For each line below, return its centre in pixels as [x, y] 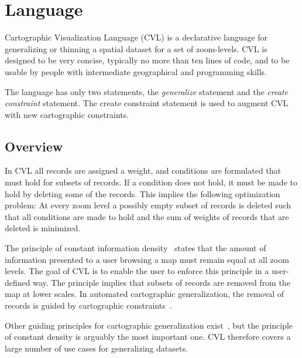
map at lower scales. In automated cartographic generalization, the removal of [145, 294]
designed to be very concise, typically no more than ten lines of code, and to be [147, 60]
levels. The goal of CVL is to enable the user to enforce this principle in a [137, 271]
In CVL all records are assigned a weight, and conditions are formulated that [143, 170]
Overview [34, 146]
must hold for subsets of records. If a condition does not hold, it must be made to [151, 182]
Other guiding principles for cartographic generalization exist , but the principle [149, 325]
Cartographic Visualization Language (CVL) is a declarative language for [136, 37]
